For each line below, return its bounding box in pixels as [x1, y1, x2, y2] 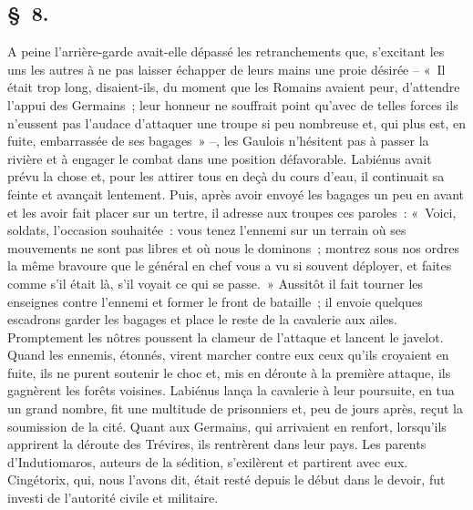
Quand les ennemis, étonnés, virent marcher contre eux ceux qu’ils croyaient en [7, 345, 449, 364]
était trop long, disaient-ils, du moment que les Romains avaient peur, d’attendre [7, 77, 460, 97]
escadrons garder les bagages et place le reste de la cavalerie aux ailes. [7, 310, 397, 329]
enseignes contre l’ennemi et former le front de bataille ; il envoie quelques [7, 291, 423, 311]
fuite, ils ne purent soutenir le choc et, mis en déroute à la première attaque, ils [7, 362, 451, 382]
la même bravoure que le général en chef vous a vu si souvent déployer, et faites [7, 256, 452, 275]
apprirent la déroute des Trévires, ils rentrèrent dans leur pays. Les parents [7, 434, 427, 454]
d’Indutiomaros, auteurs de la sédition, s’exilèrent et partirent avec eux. [7, 452, 408, 471]
